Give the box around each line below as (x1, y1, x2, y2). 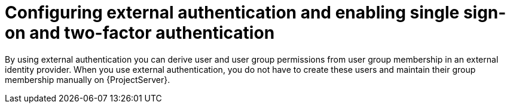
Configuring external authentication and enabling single (5, 2, 460, 23)
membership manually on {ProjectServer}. (5, 74, 170, 85)
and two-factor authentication (29, 23, 275, 43)
